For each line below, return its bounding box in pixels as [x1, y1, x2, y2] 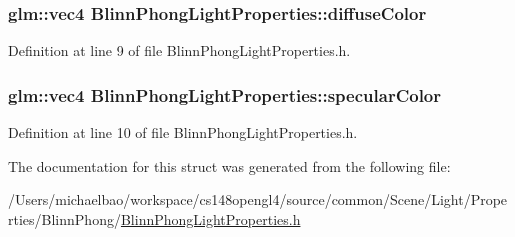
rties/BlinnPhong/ [8, 208, 121, 229]
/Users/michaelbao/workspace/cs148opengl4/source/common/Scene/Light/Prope [8, 189, 508, 210]
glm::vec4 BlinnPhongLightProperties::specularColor [8, 82, 442, 107]
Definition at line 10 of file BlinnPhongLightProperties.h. [8, 122, 358, 143]
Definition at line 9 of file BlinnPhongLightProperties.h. [8, 40, 351, 61]
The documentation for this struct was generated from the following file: [8, 155, 451, 176]
